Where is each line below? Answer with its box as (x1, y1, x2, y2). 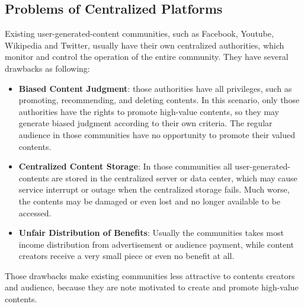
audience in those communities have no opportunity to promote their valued (18, 128, 295, 140)
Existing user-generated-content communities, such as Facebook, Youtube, (5, 27, 274, 40)
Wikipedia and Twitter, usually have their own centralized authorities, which (5, 39, 284, 51)
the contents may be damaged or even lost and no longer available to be (18, 194, 280, 207)
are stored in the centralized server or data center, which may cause (52, 171, 297, 184)
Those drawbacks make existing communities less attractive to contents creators (5, 269, 295, 282)
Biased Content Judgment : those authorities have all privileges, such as (18, 82, 292, 94)
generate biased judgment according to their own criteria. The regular (18, 117, 273, 129)
